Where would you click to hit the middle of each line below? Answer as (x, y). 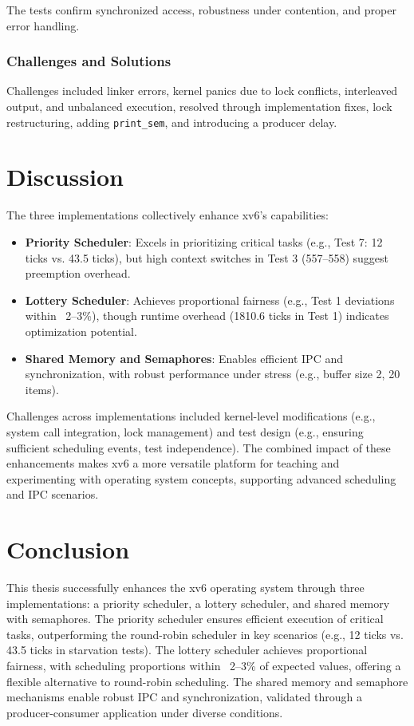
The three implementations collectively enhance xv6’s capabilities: (168, 215)
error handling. (43, 25)
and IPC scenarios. (53, 494)
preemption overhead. (78, 273)
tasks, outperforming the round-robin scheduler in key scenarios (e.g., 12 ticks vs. (205, 634)
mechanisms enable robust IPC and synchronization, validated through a (184, 697)
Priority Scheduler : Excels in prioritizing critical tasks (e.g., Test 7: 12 (204, 241)
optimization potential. (81, 331)
